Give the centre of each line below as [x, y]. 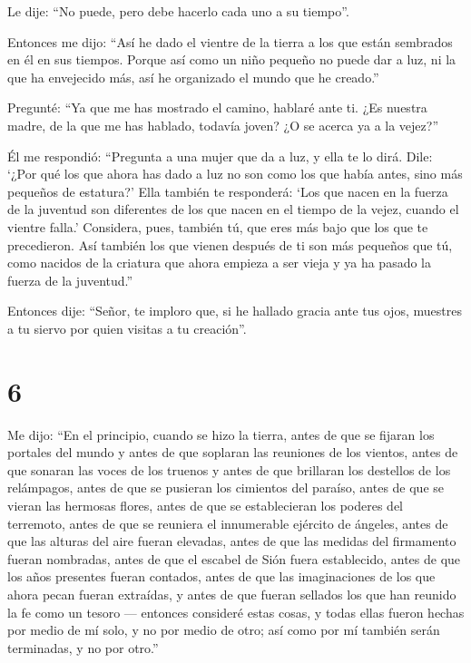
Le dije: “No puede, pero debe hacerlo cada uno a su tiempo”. [178, 11]
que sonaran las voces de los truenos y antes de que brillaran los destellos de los [229, 469]
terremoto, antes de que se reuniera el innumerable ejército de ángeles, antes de [228, 523]
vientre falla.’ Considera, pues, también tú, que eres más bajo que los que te [218, 226]
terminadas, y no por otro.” [83, 647]
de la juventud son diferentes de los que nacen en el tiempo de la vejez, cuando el [233, 209]
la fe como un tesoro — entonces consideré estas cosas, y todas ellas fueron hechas [236, 612]
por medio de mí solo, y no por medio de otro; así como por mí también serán [224, 630]
